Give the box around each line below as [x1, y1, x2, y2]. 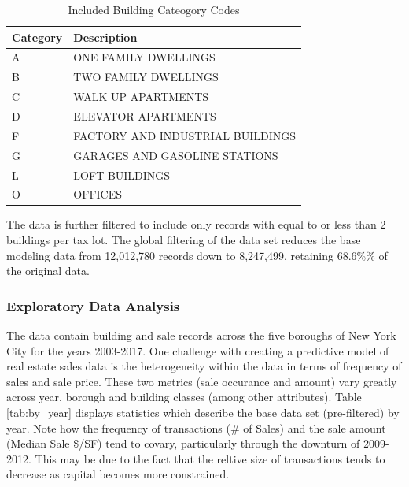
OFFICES [73, 186, 122, 203]
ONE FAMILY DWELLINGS [73, 49, 216, 65]
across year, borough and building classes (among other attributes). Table [6, 388, 362, 405]
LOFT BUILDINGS [73, 166, 171, 183]
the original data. [6, 262, 90, 279]
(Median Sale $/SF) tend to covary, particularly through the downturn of [6, 435, 360, 452]
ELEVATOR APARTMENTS [73, 107, 216, 124]
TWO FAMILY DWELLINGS [73, 69, 219, 85]
